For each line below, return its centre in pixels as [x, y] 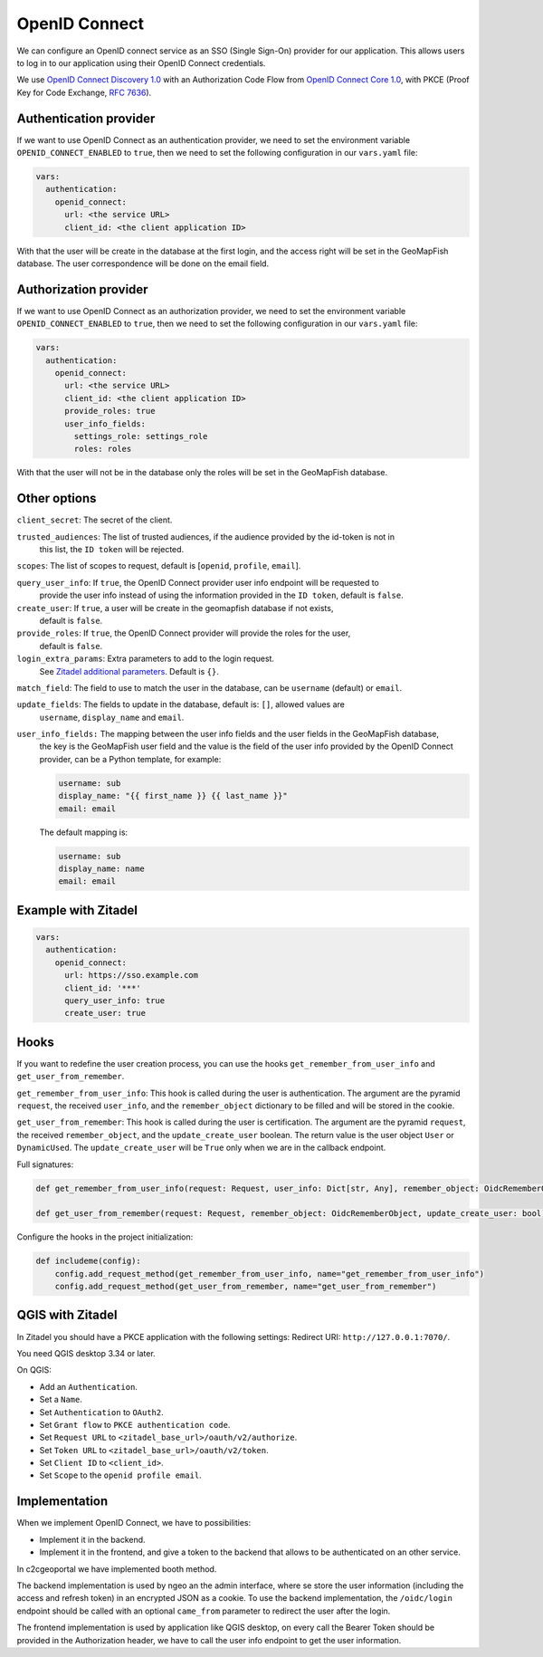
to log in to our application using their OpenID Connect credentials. [141, 62]
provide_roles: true [110, 411]
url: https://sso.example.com [132, 975]
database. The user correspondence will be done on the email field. [143, 263]
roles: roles [103, 449]
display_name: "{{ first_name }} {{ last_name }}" [173, 796]
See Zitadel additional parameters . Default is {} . [129, 671]
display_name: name [101, 869]
